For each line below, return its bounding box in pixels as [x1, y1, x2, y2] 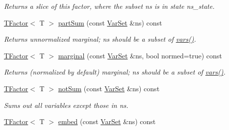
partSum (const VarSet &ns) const [58, 17, 162, 27]
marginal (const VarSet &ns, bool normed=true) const [58, 50, 222, 60]
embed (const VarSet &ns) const [58, 116, 156, 127]
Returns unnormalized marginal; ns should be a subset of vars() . [4, 34, 196, 44]
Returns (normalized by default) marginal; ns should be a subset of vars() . [4, 67, 226, 77]
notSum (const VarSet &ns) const [58, 83, 160, 93]
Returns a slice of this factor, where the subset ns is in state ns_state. [4, 1, 215, 11]
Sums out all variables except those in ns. [4, 100, 128, 110]
